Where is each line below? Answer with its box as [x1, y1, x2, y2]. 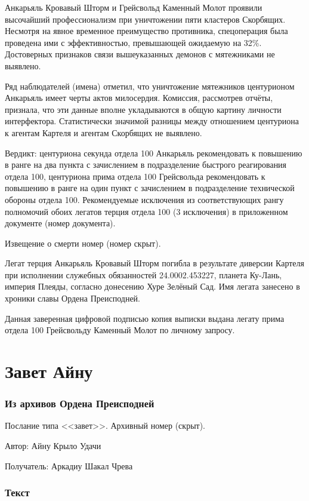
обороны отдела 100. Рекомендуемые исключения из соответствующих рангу [5, 193, 284, 205]
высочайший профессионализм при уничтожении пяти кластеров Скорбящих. [5, 13, 286, 25]
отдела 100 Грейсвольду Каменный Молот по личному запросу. [5, 324, 235, 336]
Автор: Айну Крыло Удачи [5, 439, 101, 452]
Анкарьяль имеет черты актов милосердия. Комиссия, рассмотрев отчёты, [5, 91, 273, 104]
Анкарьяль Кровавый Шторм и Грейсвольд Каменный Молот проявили [5, 1, 262, 13]
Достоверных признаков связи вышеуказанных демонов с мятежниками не [5, 48, 275, 60]
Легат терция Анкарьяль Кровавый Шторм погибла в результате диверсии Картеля [5, 257, 304, 269]
